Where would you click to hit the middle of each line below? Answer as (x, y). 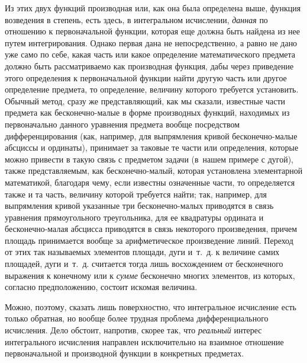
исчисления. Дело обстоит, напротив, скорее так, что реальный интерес (133, 330)
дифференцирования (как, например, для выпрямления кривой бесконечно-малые (151, 136)
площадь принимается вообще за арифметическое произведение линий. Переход (149, 240)
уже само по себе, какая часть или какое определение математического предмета (150, 54)
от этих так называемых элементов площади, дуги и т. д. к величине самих (142, 252)
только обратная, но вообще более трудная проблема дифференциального (137, 318)
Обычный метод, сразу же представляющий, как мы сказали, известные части (145, 101)
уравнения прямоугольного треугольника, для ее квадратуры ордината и (134, 217)
